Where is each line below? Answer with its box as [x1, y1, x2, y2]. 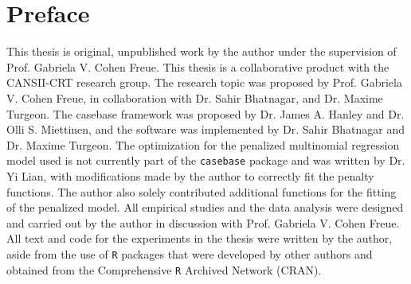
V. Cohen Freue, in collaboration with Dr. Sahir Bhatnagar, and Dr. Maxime [6, 89, 383, 106]
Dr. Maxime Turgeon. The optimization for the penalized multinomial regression [6, 136, 400, 153]
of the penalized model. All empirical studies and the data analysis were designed [6, 199, 404, 216]
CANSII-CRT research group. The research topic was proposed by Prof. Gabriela [6, 74, 402, 91]
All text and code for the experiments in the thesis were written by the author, [6, 230, 393, 247]
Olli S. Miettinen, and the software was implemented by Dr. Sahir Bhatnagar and [6, 121, 405, 138]
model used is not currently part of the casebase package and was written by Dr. [6, 152, 405, 169]
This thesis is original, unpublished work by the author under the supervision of [6, 43, 397, 60]
